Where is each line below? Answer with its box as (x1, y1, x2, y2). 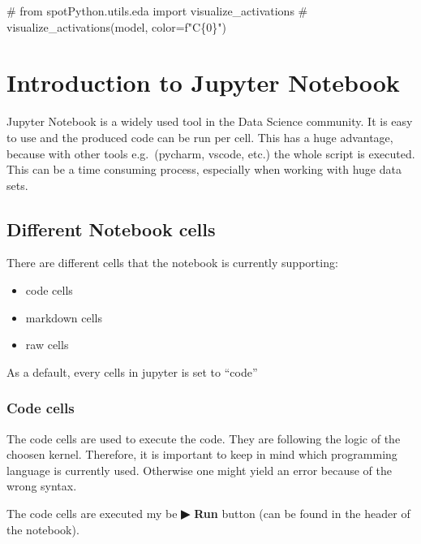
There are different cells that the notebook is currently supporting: (6, 254, 338, 271)
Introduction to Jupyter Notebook (6, 66, 400, 99)
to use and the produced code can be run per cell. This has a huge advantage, (6, 128, 393, 145)
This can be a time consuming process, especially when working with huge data (6, 161, 402, 178)
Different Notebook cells (6, 216, 216, 241)
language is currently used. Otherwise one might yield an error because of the (6, 461, 392, 478)
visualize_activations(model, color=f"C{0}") (6, 18, 226, 35)
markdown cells (25, 309, 103, 326)
